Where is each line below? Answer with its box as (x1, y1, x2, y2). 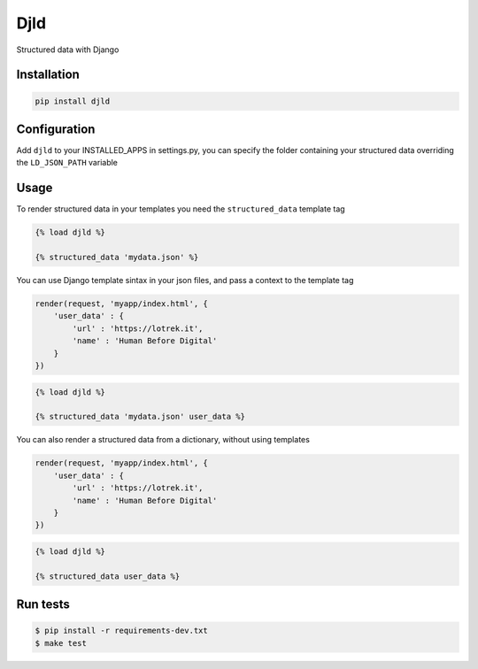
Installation (16, 67, 80, 82)
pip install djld (35, 96, 111, 106)
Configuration (16, 121, 96, 136)
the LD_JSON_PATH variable (16, 158, 119, 168)
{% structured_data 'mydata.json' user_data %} (35, 411, 245, 422)
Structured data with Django (16, 44, 119, 55)
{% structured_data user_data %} (35, 571, 181, 581)
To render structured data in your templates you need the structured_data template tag (16, 204, 345, 214)
